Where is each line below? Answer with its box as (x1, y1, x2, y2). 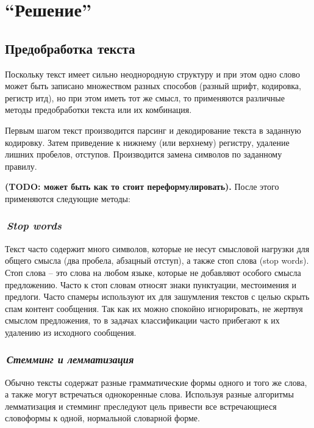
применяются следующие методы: (5, 192, 130, 205)
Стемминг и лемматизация (6, 352, 134, 367)
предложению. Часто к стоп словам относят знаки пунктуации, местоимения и (5, 278, 296, 291)
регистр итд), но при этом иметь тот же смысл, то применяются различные (5, 91, 285, 104)
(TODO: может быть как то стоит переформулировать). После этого (5, 180, 279, 193)
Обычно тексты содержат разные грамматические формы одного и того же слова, (5, 375, 307, 388)
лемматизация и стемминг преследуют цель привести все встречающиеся (5, 399, 277, 412)
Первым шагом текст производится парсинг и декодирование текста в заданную (5, 123, 301, 136)
